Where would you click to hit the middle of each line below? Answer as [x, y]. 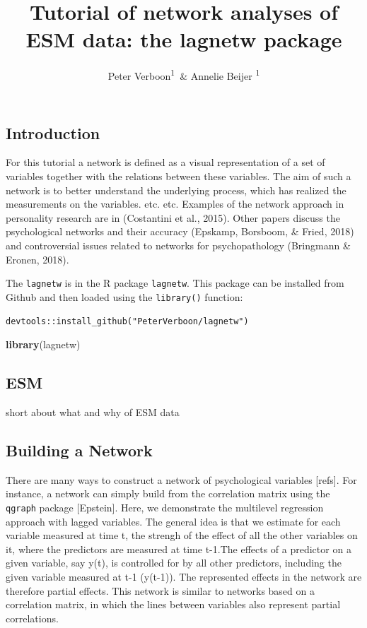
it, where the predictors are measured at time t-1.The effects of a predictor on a [179, 549]
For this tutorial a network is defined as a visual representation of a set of [165, 162]
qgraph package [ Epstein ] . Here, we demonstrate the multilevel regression [165, 507]
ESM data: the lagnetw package [184, 39]
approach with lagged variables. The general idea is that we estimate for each [173, 521]
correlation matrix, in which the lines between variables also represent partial [173, 604]
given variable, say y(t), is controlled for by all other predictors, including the [174, 563]
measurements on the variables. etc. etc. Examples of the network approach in [175, 204]
